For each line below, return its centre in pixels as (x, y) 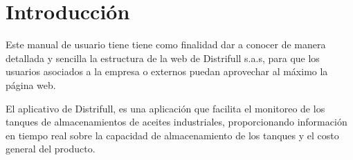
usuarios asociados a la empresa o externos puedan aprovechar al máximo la (167, 71)
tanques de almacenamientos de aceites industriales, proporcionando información (176, 122)
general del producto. (51, 149)
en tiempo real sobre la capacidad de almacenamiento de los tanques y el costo (172, 135)
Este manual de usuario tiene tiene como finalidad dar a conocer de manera (166, 44)
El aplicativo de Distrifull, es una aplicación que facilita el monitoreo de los (165, 108)
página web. (31, 84)
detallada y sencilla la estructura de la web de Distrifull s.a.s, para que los (163, 58)
